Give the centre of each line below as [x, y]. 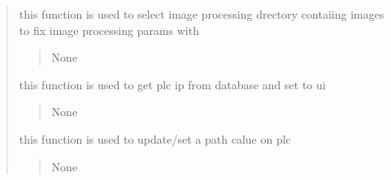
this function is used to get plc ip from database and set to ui [172, 84]
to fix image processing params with [109, 30]
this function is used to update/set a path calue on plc [155, 138]
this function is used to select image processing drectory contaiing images [202, 14]
